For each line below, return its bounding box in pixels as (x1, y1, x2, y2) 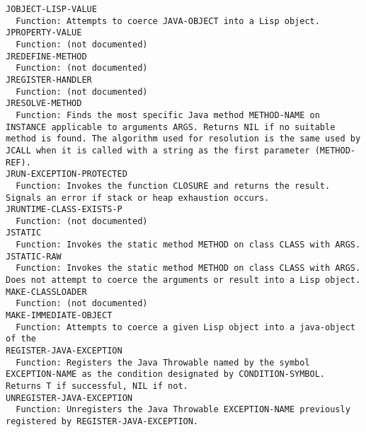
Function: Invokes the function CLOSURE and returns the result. (16, 180, 331, 191)
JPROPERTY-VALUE (6, 28, 82, 38)
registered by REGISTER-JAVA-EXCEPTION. (6, 416, 199, 426)
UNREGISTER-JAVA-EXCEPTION (6, 392, 132, 403)
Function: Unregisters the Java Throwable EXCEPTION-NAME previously (16, 404, 350, 415)
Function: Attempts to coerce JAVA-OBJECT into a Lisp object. (16, 16, 320, 26)
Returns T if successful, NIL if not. (6, 381, 188, 391)
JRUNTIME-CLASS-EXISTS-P (6, 204, 122, 215)
